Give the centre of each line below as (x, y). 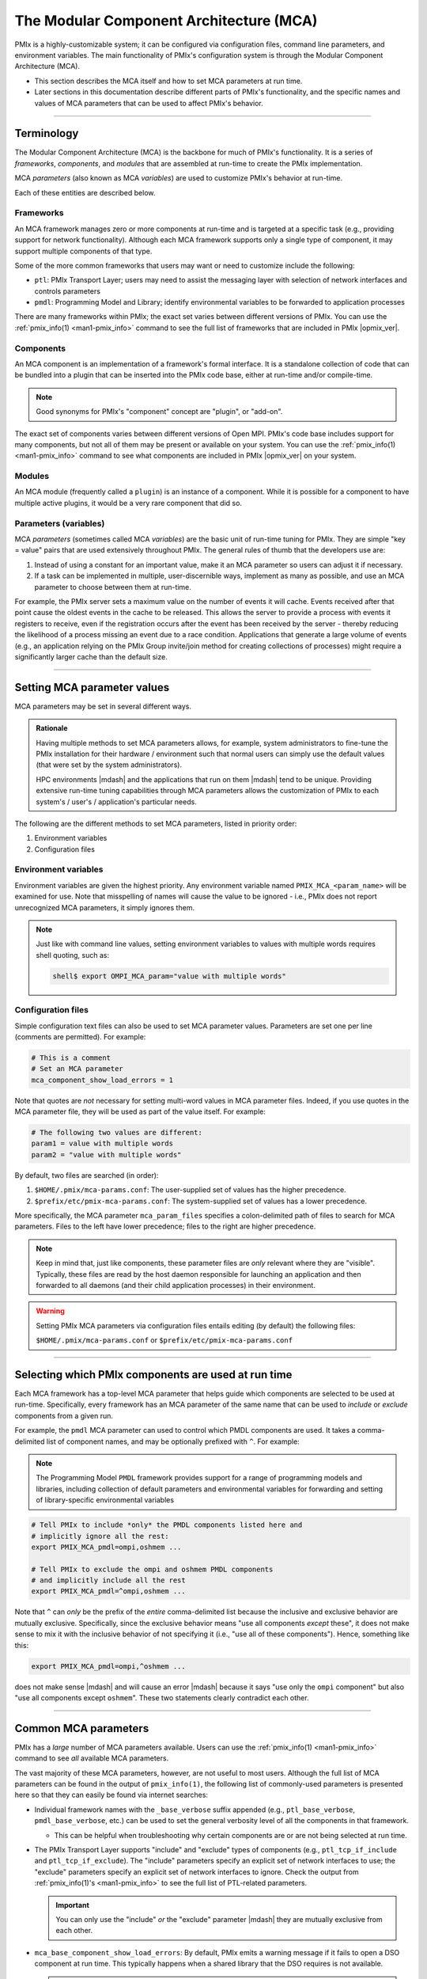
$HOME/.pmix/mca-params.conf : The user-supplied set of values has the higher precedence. (191, 1190)
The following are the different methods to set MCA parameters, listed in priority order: (156, 823)
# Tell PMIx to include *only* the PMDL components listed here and (167, 1525)
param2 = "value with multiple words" (106, 1155)
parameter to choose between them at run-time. (113, 587)
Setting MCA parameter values (92, 688)
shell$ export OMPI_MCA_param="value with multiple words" (169, 976)
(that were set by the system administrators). (109, 765)
